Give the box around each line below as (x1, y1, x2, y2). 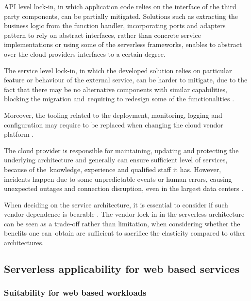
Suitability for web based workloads (4, 286, 147, 299)
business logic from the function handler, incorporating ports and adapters (4, 20, 226, 31)
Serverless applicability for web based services (4, 261, 240, 276)
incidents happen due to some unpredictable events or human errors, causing (4, 174, 232, 184)
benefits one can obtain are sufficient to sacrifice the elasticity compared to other (4, 228, 246, 238)
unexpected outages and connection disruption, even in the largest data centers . (4, 183, 244, 193)
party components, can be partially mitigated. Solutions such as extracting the (4, 11, 238, 21)
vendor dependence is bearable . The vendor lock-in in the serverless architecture (4, 209, 245, 219)
